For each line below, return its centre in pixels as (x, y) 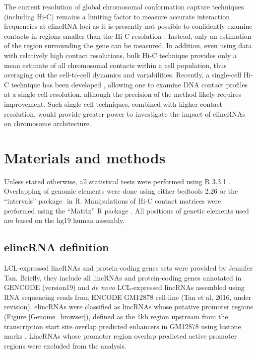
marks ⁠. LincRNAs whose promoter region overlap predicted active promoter (121, 336)
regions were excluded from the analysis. (65, 345)
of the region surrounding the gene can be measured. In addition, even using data (128, 45)
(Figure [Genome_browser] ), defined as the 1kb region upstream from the (116, 316)
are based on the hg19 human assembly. (64, 220)
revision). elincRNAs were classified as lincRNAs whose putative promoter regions (129, 307)
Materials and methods (85, 157)
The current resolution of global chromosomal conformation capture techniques (124, 6)
